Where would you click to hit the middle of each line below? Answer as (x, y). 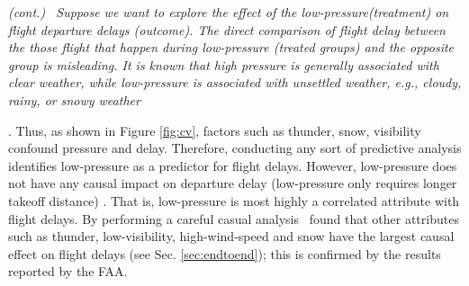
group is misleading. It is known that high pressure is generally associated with (224, 64)
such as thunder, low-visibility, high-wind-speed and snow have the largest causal (231, 236)
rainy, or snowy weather (74, 99)
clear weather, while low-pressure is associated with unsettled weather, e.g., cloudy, (235, 82)
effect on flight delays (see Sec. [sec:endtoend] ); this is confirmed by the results (225, 253)
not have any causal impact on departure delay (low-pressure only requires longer (233, 183)
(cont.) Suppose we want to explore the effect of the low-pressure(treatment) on (229, 12)
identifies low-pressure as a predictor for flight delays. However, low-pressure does (233, 165)
